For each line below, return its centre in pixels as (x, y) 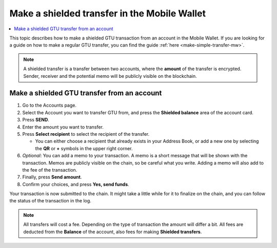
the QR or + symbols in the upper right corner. (84, 148)
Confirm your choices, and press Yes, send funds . (76, 184)
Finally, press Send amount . (52, 177)
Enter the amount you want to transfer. (63, 127)
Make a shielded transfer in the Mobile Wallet (108, 13)
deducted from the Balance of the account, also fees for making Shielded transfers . (113, 232)
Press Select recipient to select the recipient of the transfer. (86, 134)
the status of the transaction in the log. (51, 201)
